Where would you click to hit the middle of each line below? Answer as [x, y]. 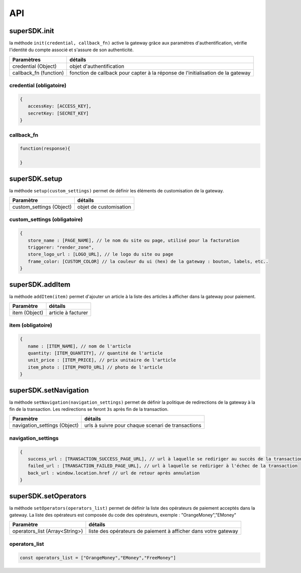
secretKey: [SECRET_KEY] [58, 113]
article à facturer [68, 312]
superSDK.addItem [40, 284]
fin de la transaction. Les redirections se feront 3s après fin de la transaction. [89, 409]
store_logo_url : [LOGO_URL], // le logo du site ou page [101, 254]
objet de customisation [104, 207]
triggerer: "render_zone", [61, 247]
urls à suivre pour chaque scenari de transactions [143, 425]
